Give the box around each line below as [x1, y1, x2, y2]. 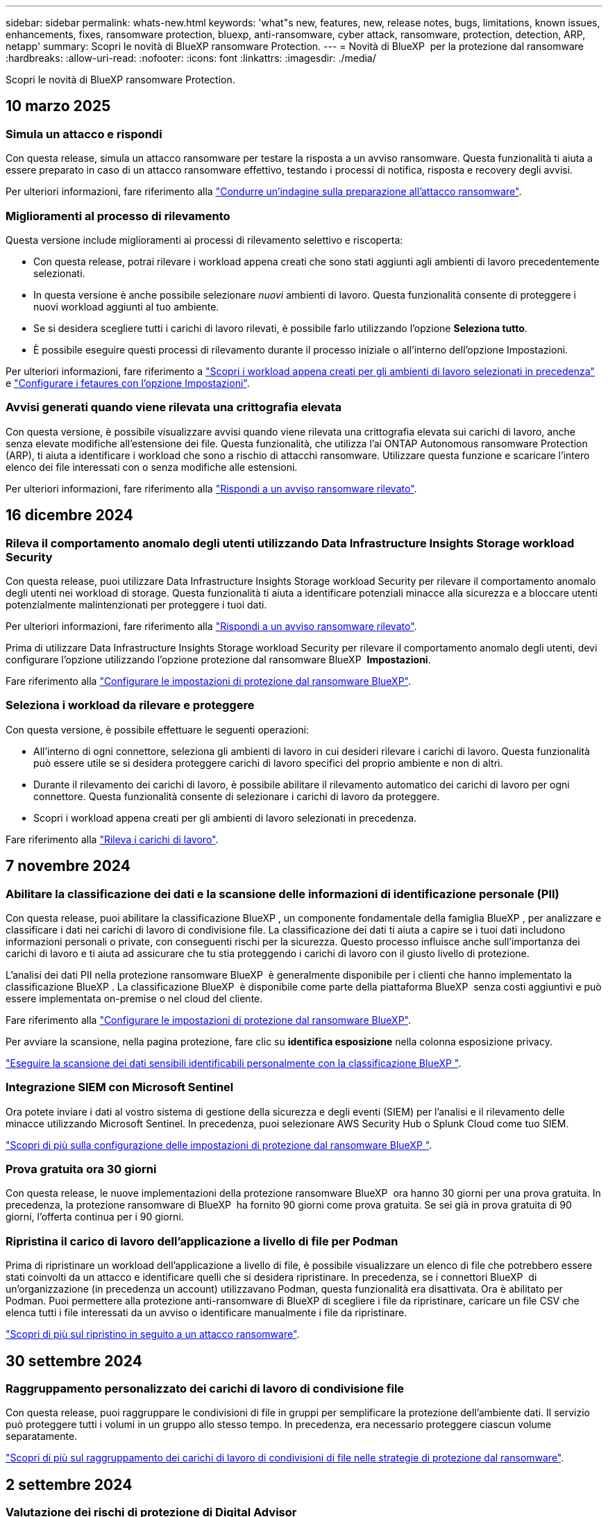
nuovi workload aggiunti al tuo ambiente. [33, 300, 219, 313]
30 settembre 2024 [6, 1352, 142, 1370]
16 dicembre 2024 [6, 506, 133, 524]
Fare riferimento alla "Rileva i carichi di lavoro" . [6, 833, 219, 845]
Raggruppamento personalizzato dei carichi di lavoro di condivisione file [6, 1382, 405, 1395]
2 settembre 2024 [6, 1475, 133, 1493]
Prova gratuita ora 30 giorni [6, 1162, 157, 1177]
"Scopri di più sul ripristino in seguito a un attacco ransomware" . [6, 1328, 300, 1341]
